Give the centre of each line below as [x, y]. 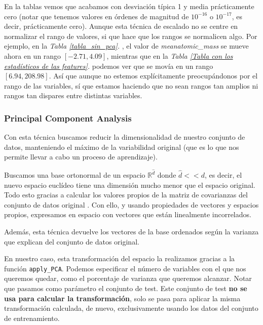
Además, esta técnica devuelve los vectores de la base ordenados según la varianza [131, 231]
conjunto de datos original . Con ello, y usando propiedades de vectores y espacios [131, 204]
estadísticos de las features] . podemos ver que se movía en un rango [109, 66]
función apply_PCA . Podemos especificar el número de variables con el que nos [125, 268]
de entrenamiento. [32, 318]
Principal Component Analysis [68, 118]
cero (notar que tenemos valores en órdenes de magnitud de [97, 16]
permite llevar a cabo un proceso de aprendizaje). [81, 157]
